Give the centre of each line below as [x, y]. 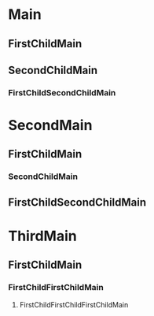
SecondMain [50, 126]
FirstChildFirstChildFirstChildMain [74, 304]
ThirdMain [42, 236]
